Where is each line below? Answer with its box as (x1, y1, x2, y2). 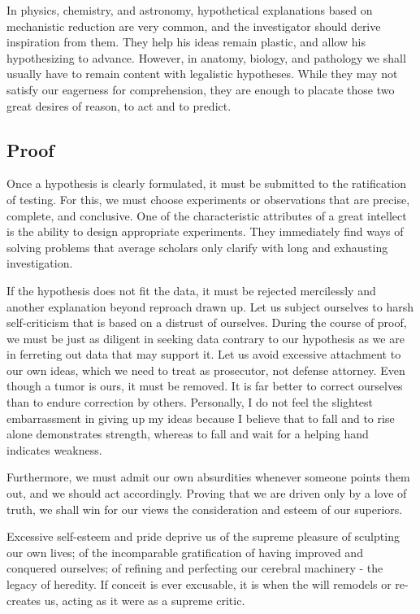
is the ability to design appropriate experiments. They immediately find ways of (6, 223, 404, 240)
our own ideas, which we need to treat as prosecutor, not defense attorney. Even (6, 361, 405, 378)
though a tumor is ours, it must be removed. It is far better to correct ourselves (6, 377, 403, 394)
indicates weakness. (6, 441, 102, 458)
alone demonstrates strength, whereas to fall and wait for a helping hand (6, 425, 369, 442)
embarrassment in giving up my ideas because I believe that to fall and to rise (6, 409, 395, 426)
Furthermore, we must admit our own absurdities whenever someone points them (6, 468, 410, 486)
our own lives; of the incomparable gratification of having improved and (6, 543, 363, 560)
